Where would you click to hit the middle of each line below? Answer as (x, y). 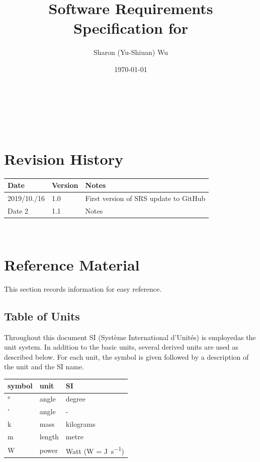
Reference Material (72, 264)
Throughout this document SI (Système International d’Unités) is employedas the (130, 337)
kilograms (80, 424)
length (49, 436)
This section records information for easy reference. (83, 288)
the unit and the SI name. (44, 367)
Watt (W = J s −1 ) (95, 450)
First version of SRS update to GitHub (145, 198)
